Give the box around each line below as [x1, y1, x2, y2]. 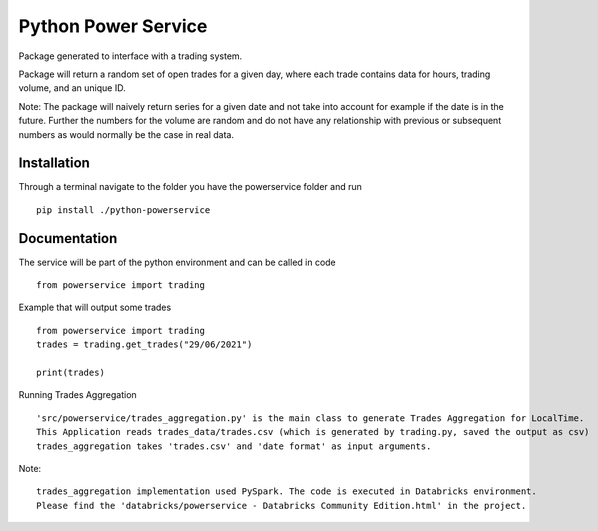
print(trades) [36, 367, 105, 379]
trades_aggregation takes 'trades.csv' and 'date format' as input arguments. [36, 440, 432, 452]
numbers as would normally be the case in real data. [18, 128, 235, 140]
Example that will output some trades [18, 301, 172, 314]
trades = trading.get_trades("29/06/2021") [36, 339, 253, 350]
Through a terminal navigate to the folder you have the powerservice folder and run [18, 181, 362, 193]
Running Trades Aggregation [18, 389, 137, 401]
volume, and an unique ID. [18, 82, 126, 94]
